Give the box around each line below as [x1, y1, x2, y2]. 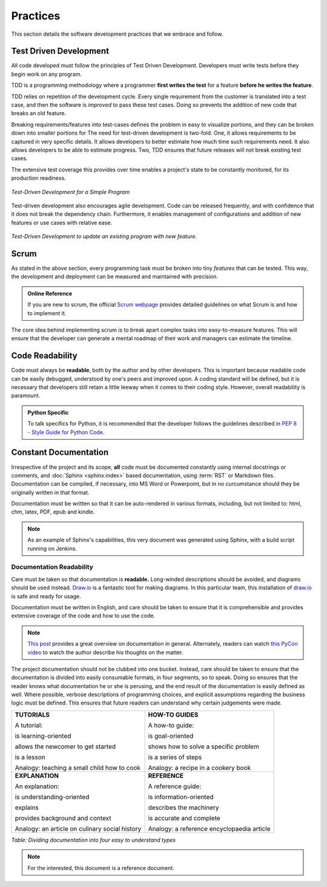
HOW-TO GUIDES [148, 710, 199, 718]
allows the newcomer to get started [15, 742, 116, 751]
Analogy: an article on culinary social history [15, 825, 142, 833]
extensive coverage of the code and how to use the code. [11, 612, 156, 620]
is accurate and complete [148, 814, 220, 822]
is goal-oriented [148, 731, 194, 740]
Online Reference [27, 290, 73, 297]
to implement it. [27, 309, 67, 316]
